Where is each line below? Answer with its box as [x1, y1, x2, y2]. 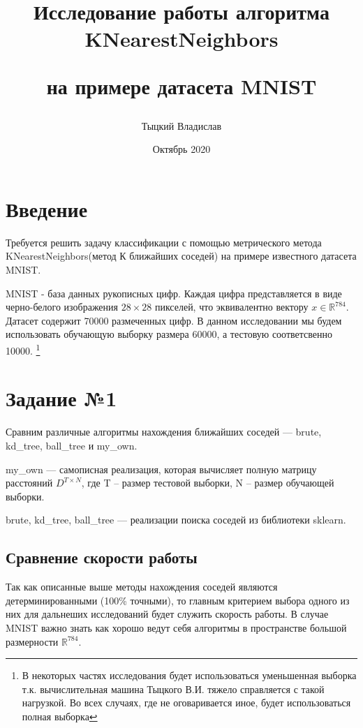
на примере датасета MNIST [46, 71, 317, 100]
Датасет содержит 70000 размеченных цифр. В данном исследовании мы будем [6, 313, 342, 327]
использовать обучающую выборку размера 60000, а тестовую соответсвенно [6, 327, 333, 341]
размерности [6, 634, 59, 648]
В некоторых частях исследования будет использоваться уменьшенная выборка [22, 668, 357, 683]
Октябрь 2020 [152, 142, 211, 156]
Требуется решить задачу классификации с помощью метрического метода [6, 235, 322, 249]
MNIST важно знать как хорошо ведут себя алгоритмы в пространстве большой [6, 620, 347, 634]
